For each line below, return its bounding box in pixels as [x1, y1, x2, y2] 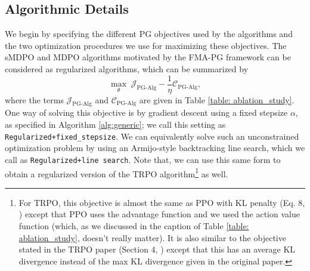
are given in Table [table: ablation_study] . [139, 93, 294, 106]
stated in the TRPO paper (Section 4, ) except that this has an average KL [18, 243, 296, 255]
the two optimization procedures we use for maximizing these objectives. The [5, 39, 287, 51]
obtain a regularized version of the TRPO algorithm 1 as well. [5, 165, 228, 180]
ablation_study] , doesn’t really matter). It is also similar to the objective [18, 231, 286, 244]
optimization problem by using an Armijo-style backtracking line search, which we [5, 141, 305, 154]
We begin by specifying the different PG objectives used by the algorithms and [5, 27, 293, 40]
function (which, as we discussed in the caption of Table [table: [18, 219, 249, 232]
